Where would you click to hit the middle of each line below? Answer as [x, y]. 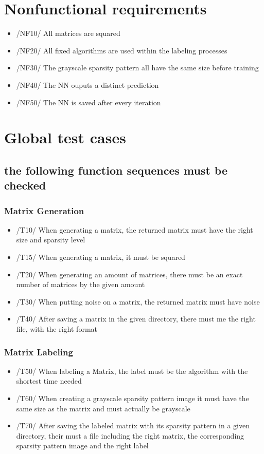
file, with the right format [57, 329]
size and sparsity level [51, 240]
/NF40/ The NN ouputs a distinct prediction [87, 84]
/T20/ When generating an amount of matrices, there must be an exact [129, 274]
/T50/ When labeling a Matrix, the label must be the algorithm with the [132, 371]
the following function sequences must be [116, 170]
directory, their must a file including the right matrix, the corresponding [130, 435]
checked [25, 185]
